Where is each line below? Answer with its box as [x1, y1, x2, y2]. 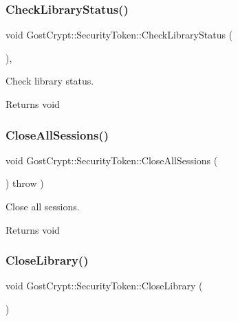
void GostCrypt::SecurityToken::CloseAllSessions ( [6, 153, 218, 167]
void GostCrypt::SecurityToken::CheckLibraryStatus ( [6, 27, 233, 42]
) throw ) [6, 176, 44, 190]
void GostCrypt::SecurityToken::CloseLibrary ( [6, 278, 203, 293]
